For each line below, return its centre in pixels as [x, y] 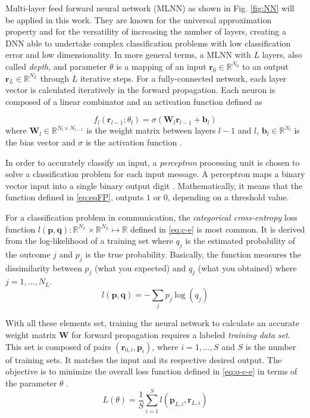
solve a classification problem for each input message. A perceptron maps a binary [155, 174]
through [55, 78]
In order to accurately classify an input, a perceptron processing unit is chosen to [153, 162]
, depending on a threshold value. [228, 197]
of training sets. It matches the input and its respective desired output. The [144, 359]
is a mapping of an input [161, 66]
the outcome [28, 254]
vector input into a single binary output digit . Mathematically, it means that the [154, 185]
